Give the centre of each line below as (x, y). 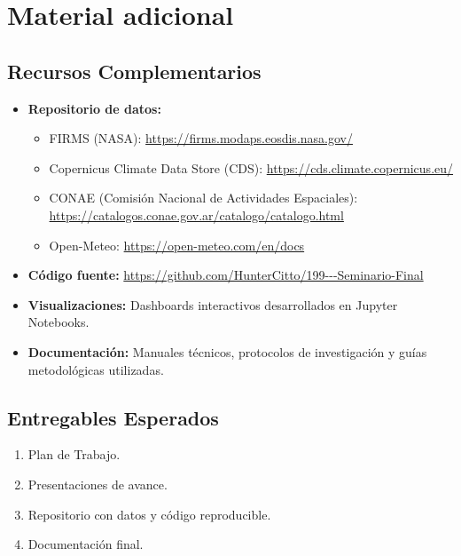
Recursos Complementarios (134, 71)
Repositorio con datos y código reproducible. (149, 514)
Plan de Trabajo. (74, 454)
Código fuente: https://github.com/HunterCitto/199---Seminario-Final (226, 275)
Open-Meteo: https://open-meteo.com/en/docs (177, 245)
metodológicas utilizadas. (96, 369)
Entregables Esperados (113, 417)
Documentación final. (86, 544)
